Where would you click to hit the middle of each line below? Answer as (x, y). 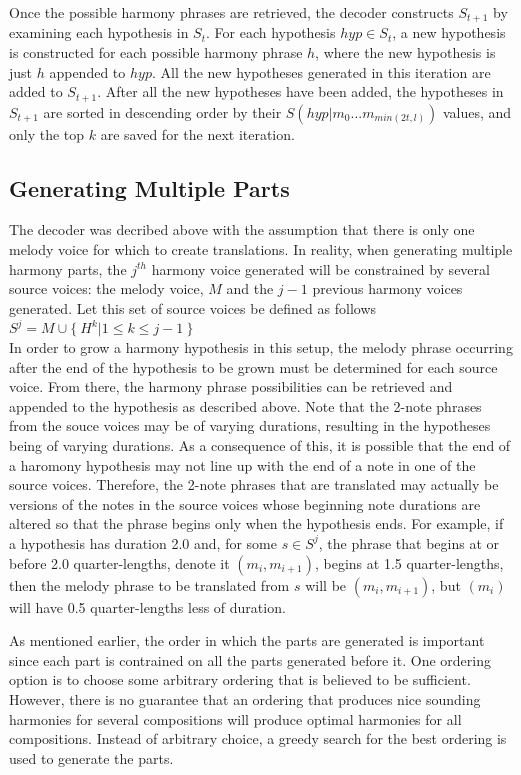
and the (250, 288)
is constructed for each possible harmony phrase (156, 52)
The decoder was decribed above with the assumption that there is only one (242, 229)
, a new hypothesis (449, 32)
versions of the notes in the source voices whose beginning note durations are (245, 503)
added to (36, 91)
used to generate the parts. (91, 757)
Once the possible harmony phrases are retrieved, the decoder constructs (231, 12)
